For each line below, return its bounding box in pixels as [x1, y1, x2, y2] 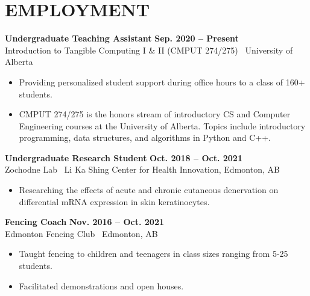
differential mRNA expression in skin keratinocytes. [19, 195, 210, 208]
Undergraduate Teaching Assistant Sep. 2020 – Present [5, 32, 239, 45]
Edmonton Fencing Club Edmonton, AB [5, 227, 158, 239]
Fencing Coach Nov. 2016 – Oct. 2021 [5, 215, 164, 228]
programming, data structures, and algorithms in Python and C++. [19, 131, 271, 144]
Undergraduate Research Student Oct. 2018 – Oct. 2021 [5, 151, 242, 164]
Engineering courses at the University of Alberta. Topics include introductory [19, 119, 306, 132]
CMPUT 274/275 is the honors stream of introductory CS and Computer [19, 108, 291, 120]
